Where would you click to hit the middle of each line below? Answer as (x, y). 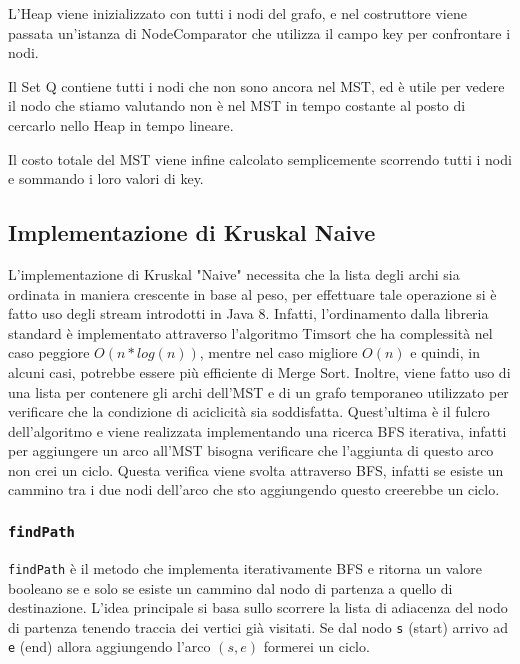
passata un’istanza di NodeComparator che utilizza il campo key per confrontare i (259, 32)
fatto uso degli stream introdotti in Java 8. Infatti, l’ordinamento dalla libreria (248, 313)
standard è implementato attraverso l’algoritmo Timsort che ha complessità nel (250, 332)
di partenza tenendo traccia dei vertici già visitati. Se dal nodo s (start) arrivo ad (258, 626)
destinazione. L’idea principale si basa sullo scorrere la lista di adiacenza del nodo (258, 607)
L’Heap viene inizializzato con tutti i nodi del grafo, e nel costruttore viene (237, 13)
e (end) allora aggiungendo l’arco (109, 646)
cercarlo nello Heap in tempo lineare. (121, 124)
